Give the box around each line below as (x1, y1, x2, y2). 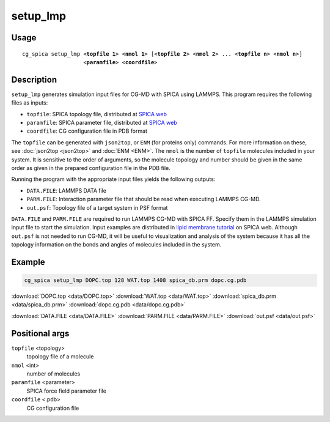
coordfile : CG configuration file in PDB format (26, 127, 148, 135)
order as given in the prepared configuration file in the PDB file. (11, 164, 170, 171)
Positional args (11, 328, 70, 339)
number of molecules (26, 370, 81, 377)
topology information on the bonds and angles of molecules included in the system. (11, 241, 222, 248)
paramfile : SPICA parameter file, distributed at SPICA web (26, 119, 177, 127)
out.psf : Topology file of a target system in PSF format (26, 204, 168, 211)
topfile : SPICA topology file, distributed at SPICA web (26, 110, 167, 117)
